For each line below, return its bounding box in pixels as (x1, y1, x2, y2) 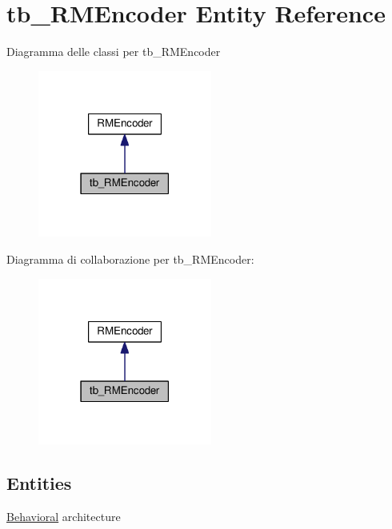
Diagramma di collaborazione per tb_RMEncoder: (6, 251, 254, 267)
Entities (6, 471, 72, 495)
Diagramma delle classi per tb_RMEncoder (6, 43, 221, 60)
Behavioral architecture (6, 508, 121, 525)
